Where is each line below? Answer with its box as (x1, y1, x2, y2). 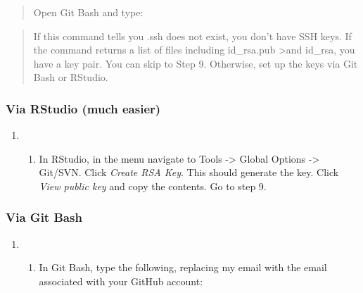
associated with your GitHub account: (39, 273, 203, 288)
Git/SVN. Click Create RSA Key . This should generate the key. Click (39, 165, 339, 180)
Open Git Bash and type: (33, 5, 144, 19)
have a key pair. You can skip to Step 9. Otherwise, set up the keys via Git (33, 56, 358, 70)
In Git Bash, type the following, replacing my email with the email (39, 260, 327, 275)
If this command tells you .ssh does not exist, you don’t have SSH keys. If (33, 28, 352, 43)
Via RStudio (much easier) (6, 99, 161, 117)
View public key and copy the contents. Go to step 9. (39, 178, 267, 193)
